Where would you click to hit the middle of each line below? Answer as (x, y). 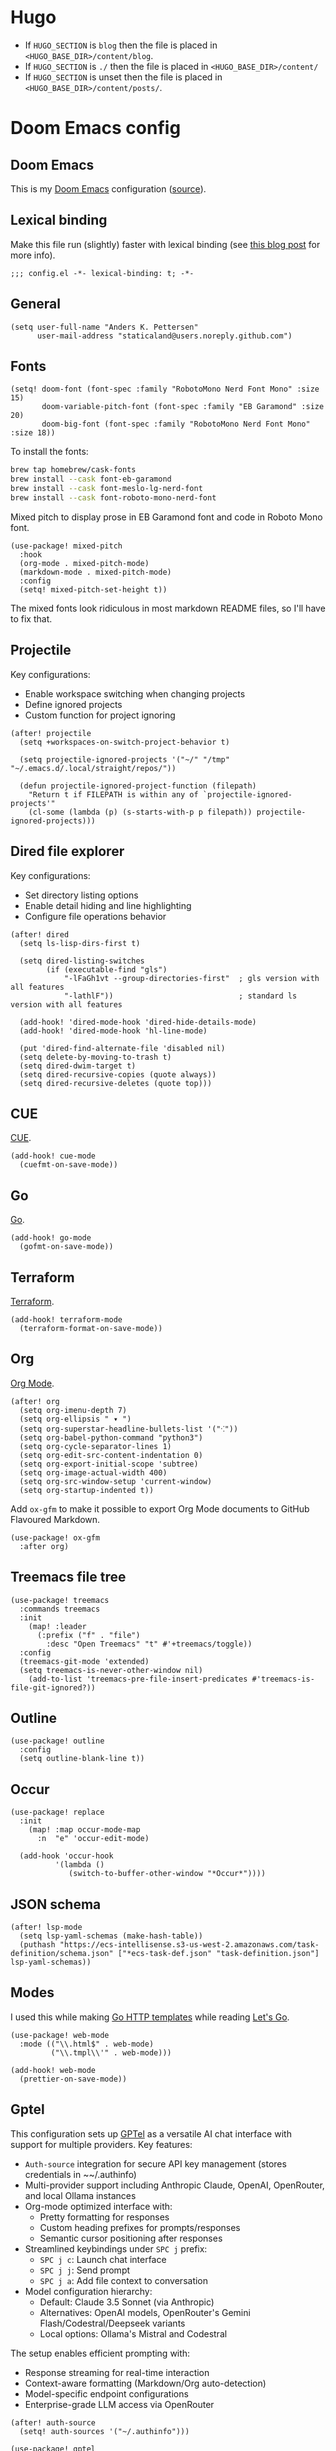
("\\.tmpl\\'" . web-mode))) (111, 2052)
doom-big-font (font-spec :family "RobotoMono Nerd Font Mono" (176, 424)
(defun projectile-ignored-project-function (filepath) (138, 786)
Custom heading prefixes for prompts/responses (140, 2227)
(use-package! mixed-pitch (66, 546)
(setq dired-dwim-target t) (78, 1066)
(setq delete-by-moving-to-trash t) (95, 1057)
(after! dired (40, 934)
